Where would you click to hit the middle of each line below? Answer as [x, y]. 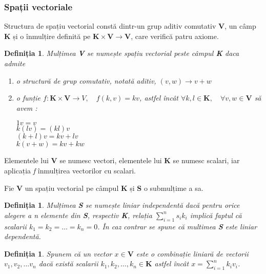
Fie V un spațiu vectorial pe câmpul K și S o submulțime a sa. [104, 188]
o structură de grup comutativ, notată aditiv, [86, 80]
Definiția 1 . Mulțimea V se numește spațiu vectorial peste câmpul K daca [122, 53]
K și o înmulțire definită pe [47, 36]
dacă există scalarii [68, 263]
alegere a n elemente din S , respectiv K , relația [78, 215]
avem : [27, 107]
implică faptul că [216, 215]
